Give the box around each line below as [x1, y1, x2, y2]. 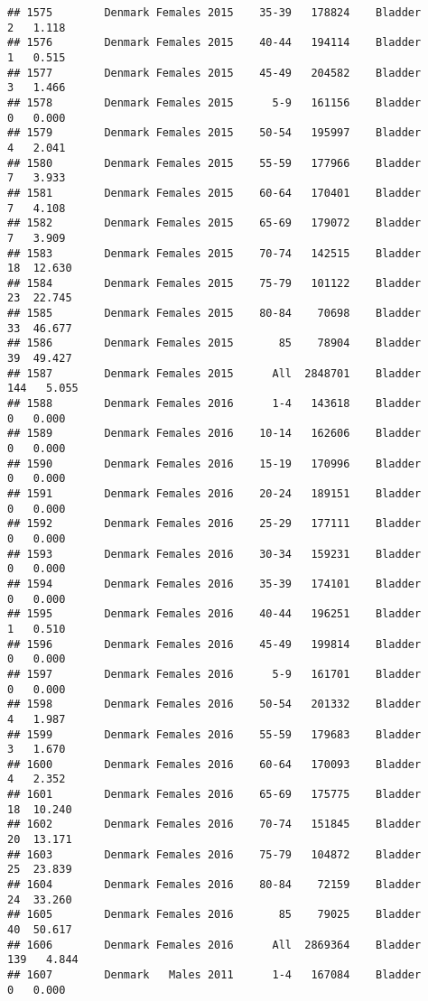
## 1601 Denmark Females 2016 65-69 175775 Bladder [7, 788, 422, 802]
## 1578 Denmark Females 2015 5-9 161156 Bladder [7, 96, 422, 109]
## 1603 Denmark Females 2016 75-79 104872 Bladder [7, 848, 422, 861]
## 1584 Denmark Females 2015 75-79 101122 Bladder [7, 276, 422, 290]
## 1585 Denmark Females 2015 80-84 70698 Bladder [7, 307, 422, 320]
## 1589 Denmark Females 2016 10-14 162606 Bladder [7, 427, 422, 440]
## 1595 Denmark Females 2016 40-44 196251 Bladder [7, 607, 422, 621]
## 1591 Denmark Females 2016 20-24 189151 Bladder [7, 487, 422, 500]
